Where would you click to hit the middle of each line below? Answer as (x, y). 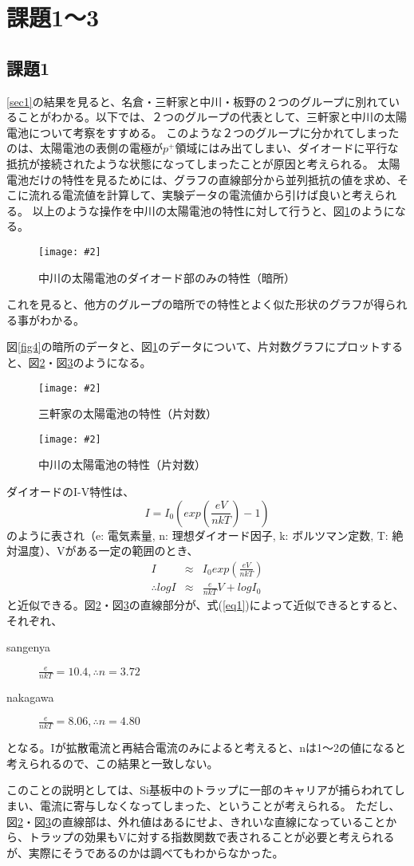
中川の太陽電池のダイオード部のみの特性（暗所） (167, 277)
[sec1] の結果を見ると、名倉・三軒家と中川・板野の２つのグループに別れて (197, 101)
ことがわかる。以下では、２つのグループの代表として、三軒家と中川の (201, 117)
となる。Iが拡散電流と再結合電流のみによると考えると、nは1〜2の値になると (207, 748)
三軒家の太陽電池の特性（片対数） (128, 413)
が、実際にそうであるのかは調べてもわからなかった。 (145, 852)
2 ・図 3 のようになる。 (95, 362)
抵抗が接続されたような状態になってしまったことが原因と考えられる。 (190, 163)
